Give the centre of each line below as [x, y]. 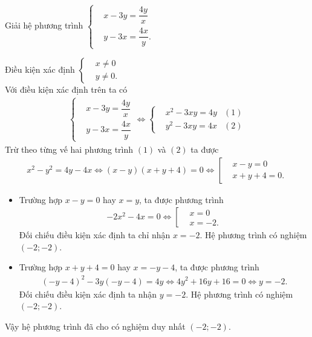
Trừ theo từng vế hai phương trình [69, 149]
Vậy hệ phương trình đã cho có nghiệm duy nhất [95, 326]
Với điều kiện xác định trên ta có [66, 89]
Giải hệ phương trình [44, 25]
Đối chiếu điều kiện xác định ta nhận [88, 294]
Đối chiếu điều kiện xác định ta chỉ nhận [95, 235]
